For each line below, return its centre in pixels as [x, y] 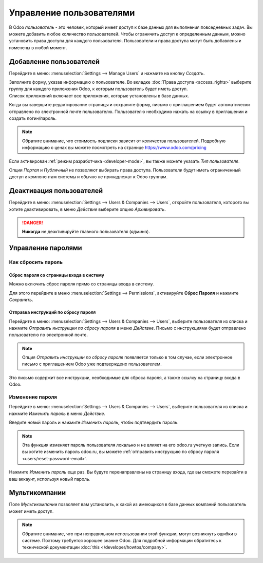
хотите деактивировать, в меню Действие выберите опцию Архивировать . [87, 209]
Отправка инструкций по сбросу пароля [52, 312]
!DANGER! [33, 223]
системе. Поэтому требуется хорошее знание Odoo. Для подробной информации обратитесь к [122, 540]
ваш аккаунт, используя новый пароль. [50, 479]
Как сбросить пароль [36, 262]
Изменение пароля [33, 397]
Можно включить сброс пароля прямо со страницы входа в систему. [82, 284]
